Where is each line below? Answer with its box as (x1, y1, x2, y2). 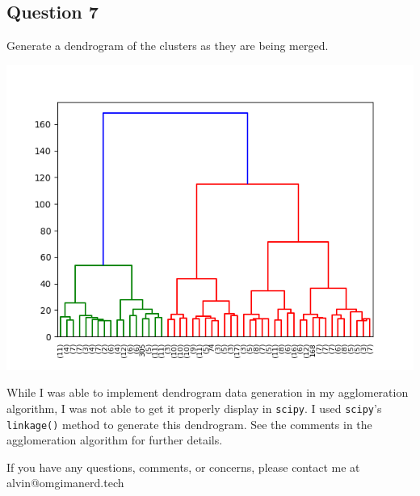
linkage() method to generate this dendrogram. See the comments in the (6, 415, 372, 432)
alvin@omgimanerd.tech (6, 474, 124, 491)
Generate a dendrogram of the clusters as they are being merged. (6, 37, 329, 54)
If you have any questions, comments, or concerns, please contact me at (6, 458, 360, 475)
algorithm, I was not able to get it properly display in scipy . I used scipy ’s (6, 399, 382, 416)
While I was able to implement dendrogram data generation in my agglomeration (6, 384, 409, 401)
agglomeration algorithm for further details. (6, 431, 223, 448)
